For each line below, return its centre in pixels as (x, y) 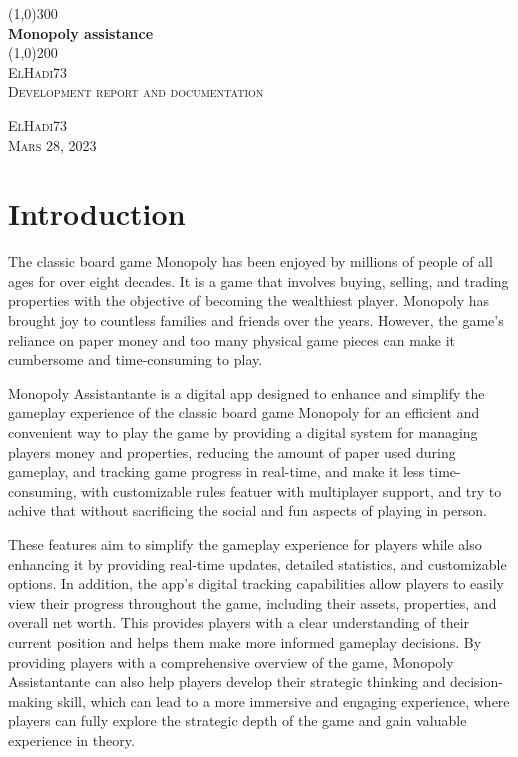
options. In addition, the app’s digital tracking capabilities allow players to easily (256, 583)
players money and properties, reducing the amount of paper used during (232, 451)
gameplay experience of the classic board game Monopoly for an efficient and (244, 412)
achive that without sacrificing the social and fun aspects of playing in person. (247, 510)
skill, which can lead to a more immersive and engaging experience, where (283, 700)
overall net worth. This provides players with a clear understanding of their (239, 622)
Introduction (97, 213)
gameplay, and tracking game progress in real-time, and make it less (216, 471)
